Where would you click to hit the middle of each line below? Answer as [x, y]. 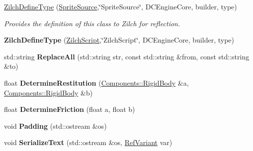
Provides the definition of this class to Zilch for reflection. [92, 23]
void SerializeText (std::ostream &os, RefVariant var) [88, 142]
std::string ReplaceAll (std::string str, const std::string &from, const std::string [127, 56]
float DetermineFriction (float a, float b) [70, 109]
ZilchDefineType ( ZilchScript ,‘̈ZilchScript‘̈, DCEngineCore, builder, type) [119, 40]
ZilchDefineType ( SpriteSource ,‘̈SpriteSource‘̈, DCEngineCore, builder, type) [121, 6]
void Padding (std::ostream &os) [55, 126]
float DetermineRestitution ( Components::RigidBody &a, [96, 82]
